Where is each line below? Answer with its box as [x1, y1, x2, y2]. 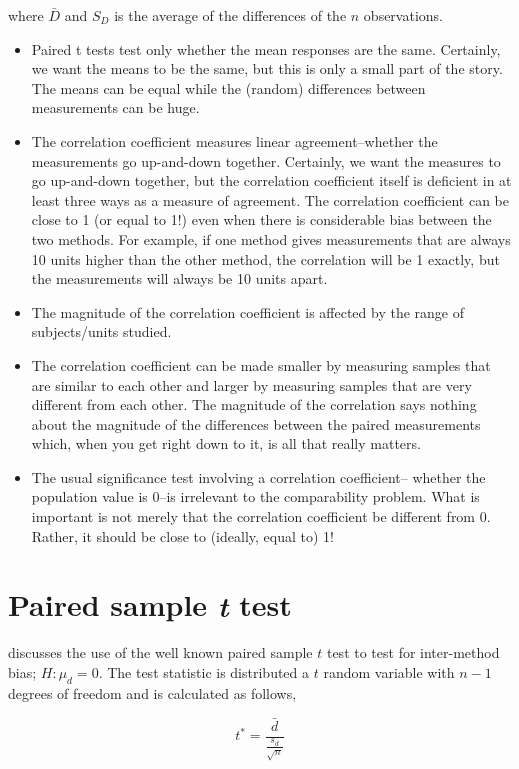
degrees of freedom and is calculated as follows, [8, 682, 297, 703]
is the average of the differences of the [114, 5, 347, 25]
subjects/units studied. [31, 321, 172, 342]
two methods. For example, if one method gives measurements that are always [31, 228, 511, 249]
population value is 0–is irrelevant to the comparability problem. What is [31, 486, 480, 507]
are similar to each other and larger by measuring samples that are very [31, 374, 472, 395]
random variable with [323, 661, 455, 682]
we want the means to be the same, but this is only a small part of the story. [31, 58, 503, 79]
